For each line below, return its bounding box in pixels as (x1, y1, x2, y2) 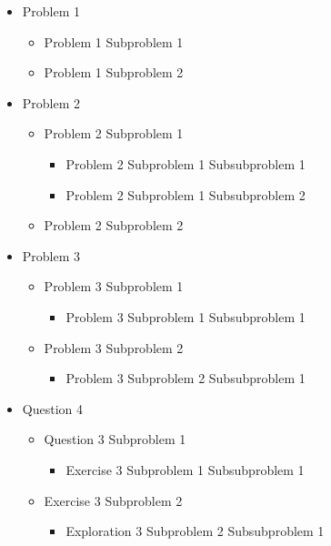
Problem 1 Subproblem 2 (44, 63, 184, 82)
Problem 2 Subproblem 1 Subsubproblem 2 (65, 185, 306, 204)
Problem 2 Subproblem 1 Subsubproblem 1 (65, 154, 306, 173)
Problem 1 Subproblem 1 (44, 32, 184, 51)
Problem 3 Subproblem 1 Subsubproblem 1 (65, 307, 306, 326)
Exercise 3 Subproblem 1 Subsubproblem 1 (65, 460, 305, 479)
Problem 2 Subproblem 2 (44, 216, 184, 235)
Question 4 (22, 399, 83, 418)
